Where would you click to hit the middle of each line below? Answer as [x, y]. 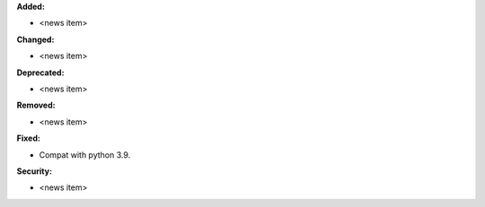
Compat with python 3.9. [85, 155]
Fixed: [28, 138]
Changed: [35, 39]
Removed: [36, 105]
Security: [35, 171]
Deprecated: [40, 73]
